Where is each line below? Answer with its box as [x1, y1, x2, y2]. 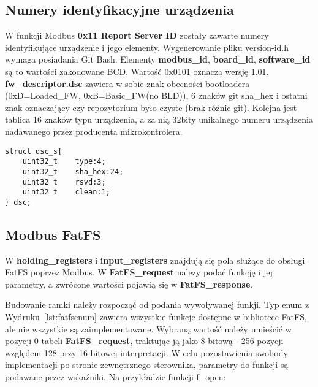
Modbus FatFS [5, 224, 101, 243]
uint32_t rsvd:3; [22, 177, 106, 186]
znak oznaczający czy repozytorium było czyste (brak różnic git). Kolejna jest [5, 101, 297, 113]
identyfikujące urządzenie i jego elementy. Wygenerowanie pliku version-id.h [5, 40, 289, 53]
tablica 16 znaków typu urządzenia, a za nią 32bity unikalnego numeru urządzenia [5, 113, 313, 126]
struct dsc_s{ [5, 147, 62, 156]
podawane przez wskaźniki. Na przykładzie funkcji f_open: [5, 370, 226, 383]
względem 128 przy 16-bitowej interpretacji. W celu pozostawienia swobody [5, 346, 288, 359]
